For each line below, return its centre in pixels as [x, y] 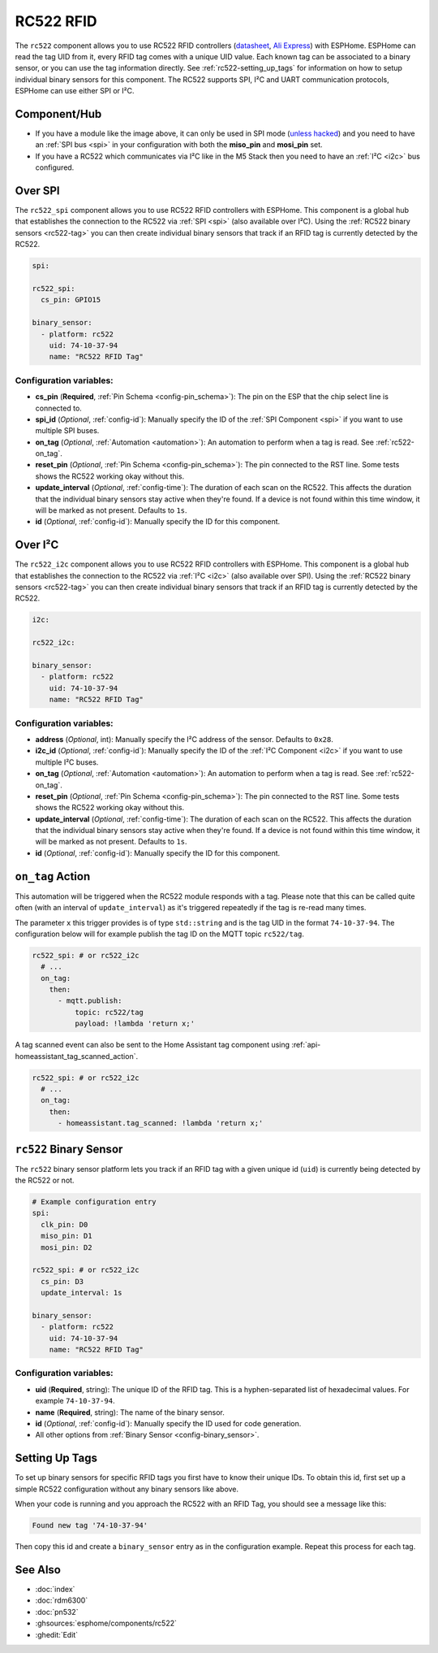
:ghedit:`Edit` [57, 1634]
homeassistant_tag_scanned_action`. [76, 1056]
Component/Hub [58, 114]
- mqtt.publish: [90, 1001]
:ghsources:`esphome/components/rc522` [106, 1623]
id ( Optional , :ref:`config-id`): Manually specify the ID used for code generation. [168, 1424]
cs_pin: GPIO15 [71, 300]
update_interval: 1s [82, 1293]
